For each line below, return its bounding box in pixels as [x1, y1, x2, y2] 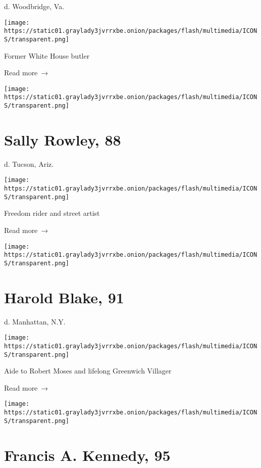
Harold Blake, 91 [4, 287, 124, 307]
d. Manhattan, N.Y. [4, 316, 66, 326]
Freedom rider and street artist [4, 208, 100, 218]
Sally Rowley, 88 [4, 129, 121, 150]
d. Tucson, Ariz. [4, 158, 54, 169]
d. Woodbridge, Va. [4, 1, 65, 11]
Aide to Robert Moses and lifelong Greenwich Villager [4, 365, 172, 376]
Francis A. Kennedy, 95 [4, 444, 171, 465]
